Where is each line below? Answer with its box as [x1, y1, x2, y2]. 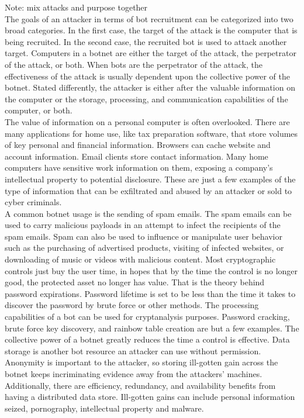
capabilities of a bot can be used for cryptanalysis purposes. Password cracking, [5, 310, 290, 323]
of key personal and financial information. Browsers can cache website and [5, 139, 271, 151]
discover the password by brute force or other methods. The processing [5, 299, 259, 311]
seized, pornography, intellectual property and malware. [5, 402, 204, 414]
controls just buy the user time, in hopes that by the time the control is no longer [5, 264, 298, 277]
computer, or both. [5, 104, 72, 116]
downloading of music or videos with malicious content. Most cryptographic [5, 253, 276, 265]
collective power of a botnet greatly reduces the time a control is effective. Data [5, 333, 290, 346]
